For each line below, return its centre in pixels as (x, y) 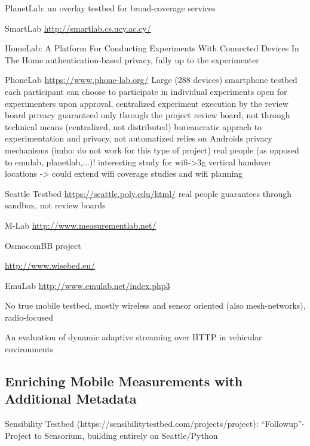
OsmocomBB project (43, 245)
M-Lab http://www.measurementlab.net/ (81, 225)
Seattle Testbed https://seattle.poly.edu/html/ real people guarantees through (148, 193)
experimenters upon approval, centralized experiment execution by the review (147, 103)
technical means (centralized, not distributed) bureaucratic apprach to (133, 126)
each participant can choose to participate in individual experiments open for (146, 91)
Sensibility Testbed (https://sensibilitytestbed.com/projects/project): (132, 424)
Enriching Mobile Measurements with (124, 381)
